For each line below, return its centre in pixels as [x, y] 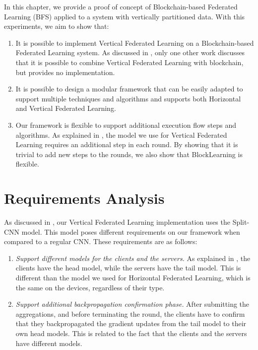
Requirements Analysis [84, 198]
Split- [241, 222]
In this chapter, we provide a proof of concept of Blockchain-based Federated [121, 6]
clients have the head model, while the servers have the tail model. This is [128, 268]
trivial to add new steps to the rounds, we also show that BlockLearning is [129, 154]
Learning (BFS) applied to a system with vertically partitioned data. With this [125, 16]
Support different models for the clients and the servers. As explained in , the [133, 258]
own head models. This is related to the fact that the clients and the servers [131, 333]
